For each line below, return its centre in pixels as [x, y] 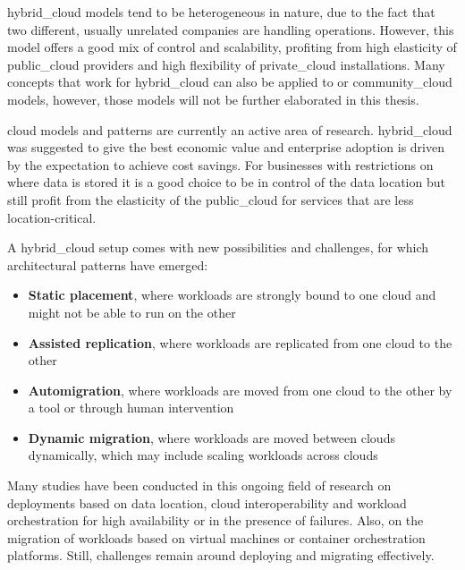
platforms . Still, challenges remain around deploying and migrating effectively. [221, 555]
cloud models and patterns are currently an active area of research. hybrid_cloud [230, 129]
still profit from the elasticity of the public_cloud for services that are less [211, 199]
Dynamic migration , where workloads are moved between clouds [211, 437]
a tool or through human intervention [131, 408]
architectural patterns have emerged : [108, 264]
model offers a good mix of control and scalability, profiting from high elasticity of [232, 47]
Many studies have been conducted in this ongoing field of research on [199, 485]
